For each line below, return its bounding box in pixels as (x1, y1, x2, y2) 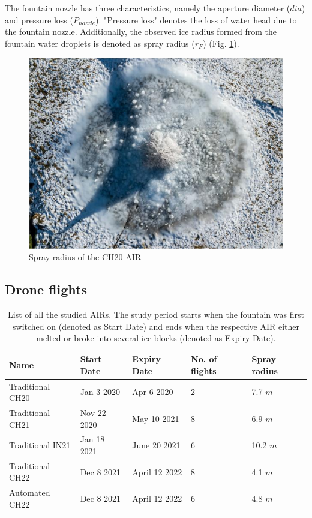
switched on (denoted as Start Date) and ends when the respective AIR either (13, 320, 299, 332)
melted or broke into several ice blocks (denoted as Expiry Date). (36, 332, 276, 344)
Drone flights (5, 280, 87, 299)
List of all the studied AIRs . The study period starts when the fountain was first (8, 308, 304, 321)
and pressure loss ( (5, 13, 73, 26)
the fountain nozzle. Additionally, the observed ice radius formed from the (5, 25, 277, 38)
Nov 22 (80, 406, 106, 418)
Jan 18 (80, 433, 105, 445)
